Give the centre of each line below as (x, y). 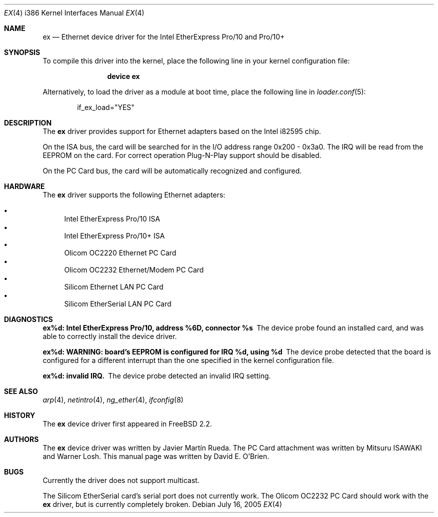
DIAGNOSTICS (28, 319)
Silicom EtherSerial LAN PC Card (118, 304)
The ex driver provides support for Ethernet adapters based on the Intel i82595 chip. (182, 131)
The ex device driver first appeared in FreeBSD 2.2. (127, 424)
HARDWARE (24, 186)
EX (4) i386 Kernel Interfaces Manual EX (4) (74, 13)
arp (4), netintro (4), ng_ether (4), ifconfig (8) (113, 400)
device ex (123, 76)
